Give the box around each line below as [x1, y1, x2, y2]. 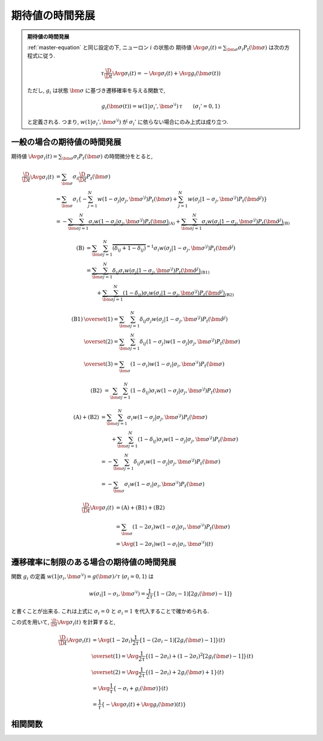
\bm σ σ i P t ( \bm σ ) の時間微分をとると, [62, 153, 153, 161]
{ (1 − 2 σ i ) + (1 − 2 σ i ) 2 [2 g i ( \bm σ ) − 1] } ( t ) [144, 651, 254, 661]
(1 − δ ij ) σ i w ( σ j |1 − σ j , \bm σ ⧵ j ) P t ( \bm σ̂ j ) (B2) [123, 288, 234, 297]
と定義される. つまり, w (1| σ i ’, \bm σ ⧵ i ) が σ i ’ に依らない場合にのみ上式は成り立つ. [27, 117, 228, 127]
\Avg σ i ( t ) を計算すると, [57, 618, 116, 627]
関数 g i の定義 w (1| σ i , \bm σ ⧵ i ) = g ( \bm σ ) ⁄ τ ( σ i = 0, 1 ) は [11, 572, 154, 581]
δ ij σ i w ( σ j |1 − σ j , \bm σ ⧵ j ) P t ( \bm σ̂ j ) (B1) [112, 266, 210, 275]
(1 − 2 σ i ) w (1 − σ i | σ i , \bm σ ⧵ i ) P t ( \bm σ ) [132, 523, 230, 532]
